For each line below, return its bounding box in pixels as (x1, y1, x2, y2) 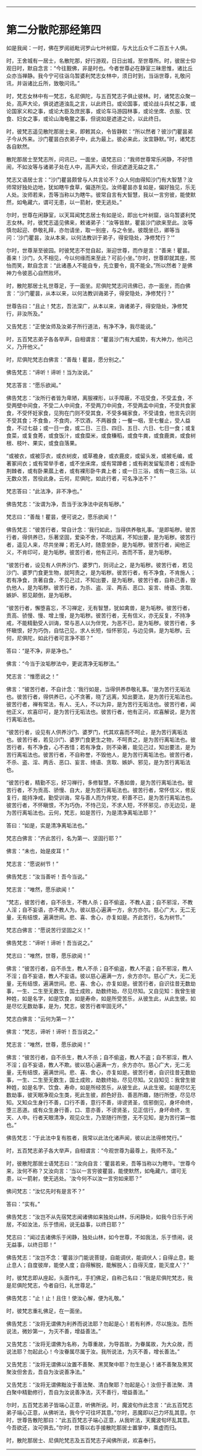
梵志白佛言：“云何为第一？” (6, 1015, 75, 1022)
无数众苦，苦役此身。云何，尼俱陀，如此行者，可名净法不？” (6, 474, 156, 482)
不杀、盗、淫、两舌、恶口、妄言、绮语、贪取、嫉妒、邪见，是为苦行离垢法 (6, 758, 191, 765)
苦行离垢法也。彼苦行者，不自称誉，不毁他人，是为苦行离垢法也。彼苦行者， (6, 751, 196, 758)
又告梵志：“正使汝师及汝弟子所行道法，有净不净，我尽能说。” (6, 323, 156, 330)
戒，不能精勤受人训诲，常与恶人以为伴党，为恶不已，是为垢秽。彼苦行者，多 (6, 619, 196, 626)
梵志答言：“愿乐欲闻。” (6, 381, 61, 388)
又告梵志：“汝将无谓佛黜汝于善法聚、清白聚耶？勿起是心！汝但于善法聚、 (6, 1381, 188, 1388)
